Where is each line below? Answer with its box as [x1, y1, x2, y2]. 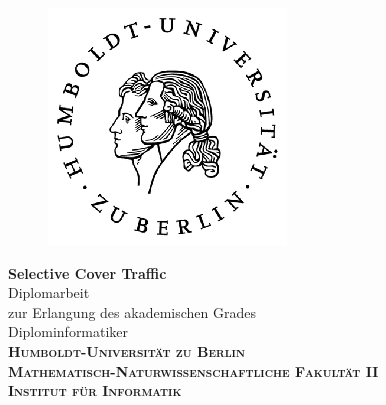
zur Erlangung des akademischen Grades [8, 301, 256, 322]
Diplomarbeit [8, 282, 90, 303]
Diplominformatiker [8, 321, 129, 342]
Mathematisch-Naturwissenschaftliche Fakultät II [8, 360, 379, 381]
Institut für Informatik [8, 380, 182, 401]
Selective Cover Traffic [8, 262, 167, 283]
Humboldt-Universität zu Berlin [8, 340, 245, 361]
